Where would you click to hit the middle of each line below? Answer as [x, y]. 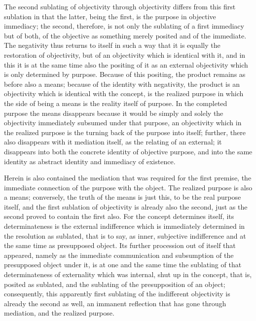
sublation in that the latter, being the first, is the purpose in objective [110, 16]
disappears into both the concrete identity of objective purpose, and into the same [128, 151]
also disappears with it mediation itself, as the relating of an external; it [113, 142]
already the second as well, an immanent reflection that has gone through [115, 303]
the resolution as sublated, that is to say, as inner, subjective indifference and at [125, 235]
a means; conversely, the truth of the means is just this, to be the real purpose [123, 197]
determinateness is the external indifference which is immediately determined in [125, 226]
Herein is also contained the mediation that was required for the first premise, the [128, 178]
